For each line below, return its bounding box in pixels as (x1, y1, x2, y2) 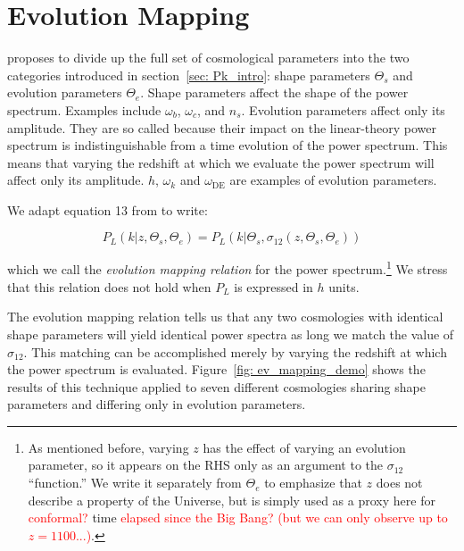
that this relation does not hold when (7, 277, 211, 296)
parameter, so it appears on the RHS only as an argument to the (28, 455, 384, 474)
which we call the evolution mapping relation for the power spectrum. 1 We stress (7, 257, 448, 279)
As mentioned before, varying (28, 438, 189, 456)
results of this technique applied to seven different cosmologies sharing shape (7, 377, 426, 396)
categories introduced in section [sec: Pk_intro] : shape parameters (7, 65, 370, 84)
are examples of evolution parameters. (229, 171, 437, 189)
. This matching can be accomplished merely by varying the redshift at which (23, 342, 447, 361)
